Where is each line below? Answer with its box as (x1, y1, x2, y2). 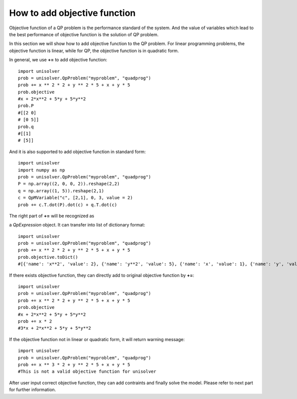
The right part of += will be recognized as (9, 213, 95, 219)
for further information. (9, 387, 56, 393)
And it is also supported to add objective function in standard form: (9, 149, 146, 155)
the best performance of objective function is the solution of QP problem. (9, 31, 159, 37)
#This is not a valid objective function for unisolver (18, 369, 156, 374)
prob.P (18, 103, 34, 109)
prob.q (18, 124, 34, 129)
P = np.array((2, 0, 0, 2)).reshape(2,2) (18, 181, 120, 187)
